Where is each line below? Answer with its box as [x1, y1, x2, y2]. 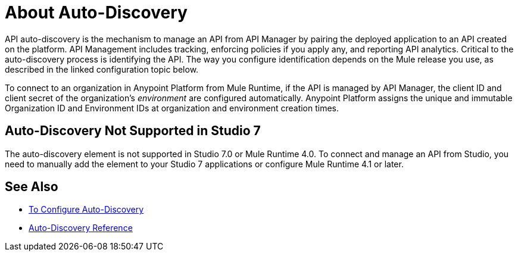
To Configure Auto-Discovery [29, 204, 144, 215]
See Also [5, 179, 58, 195]
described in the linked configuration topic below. [5, 64, 199, 74]
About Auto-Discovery [5, 2, 188, 23]
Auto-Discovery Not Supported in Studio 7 [5, 123, 261, 139]
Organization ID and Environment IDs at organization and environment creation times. [5, 102, 339, 113]
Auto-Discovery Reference [29, 223, 133, 233]
